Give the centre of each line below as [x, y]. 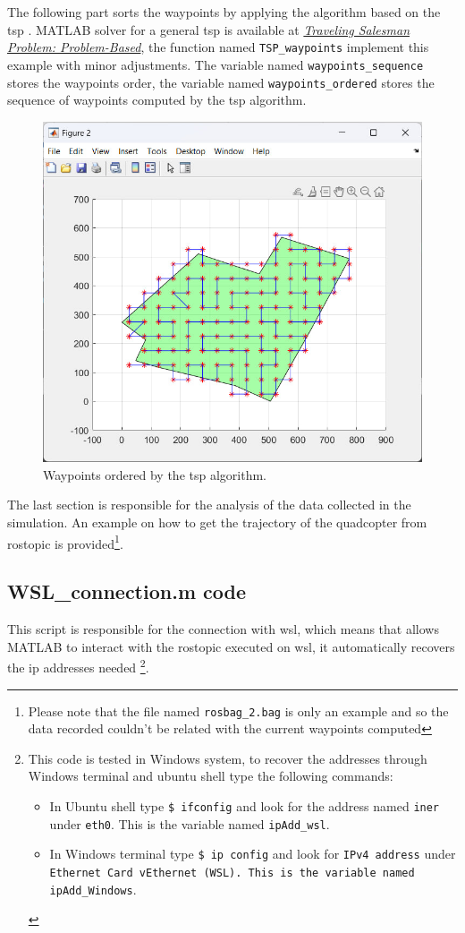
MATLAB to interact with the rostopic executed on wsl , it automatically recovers [231, 646]
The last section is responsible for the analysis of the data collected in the [209, 505]
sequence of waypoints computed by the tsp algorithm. [157, 100]
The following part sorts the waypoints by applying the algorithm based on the [224, 12]
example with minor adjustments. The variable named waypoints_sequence [216, 64]
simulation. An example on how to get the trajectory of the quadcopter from [217, 522]
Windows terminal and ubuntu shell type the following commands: [211, 776]
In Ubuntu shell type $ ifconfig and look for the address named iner [245, 805]
